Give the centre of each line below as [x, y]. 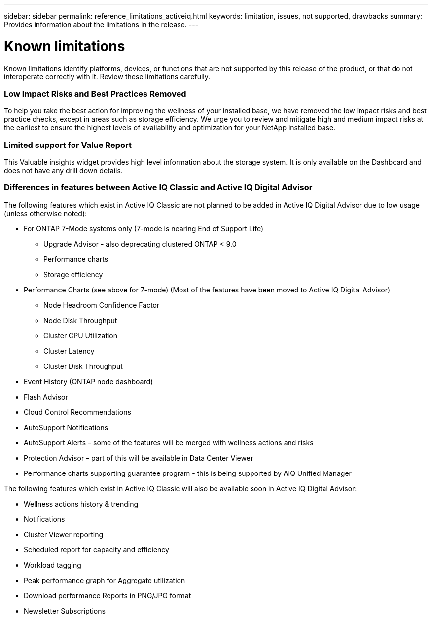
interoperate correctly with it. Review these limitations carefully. [107, 76]
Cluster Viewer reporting [64, 534]
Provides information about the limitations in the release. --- [101, 24]
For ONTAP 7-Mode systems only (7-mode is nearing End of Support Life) [144, 228]
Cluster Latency [69, 351]
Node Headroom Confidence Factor [102, 305]
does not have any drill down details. [63, 170]
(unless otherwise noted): [46, 213]
